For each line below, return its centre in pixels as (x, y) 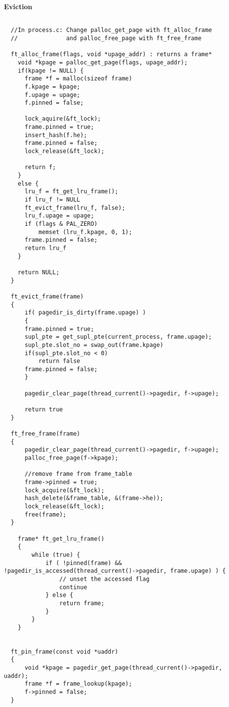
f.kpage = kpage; (52, 86)
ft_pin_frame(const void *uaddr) (65, 652)
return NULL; (38, 272)
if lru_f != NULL (52, 200)
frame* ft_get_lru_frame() (61, 539)
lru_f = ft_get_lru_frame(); (71, 192)
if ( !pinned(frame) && (84, 563)
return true (44, 410)
